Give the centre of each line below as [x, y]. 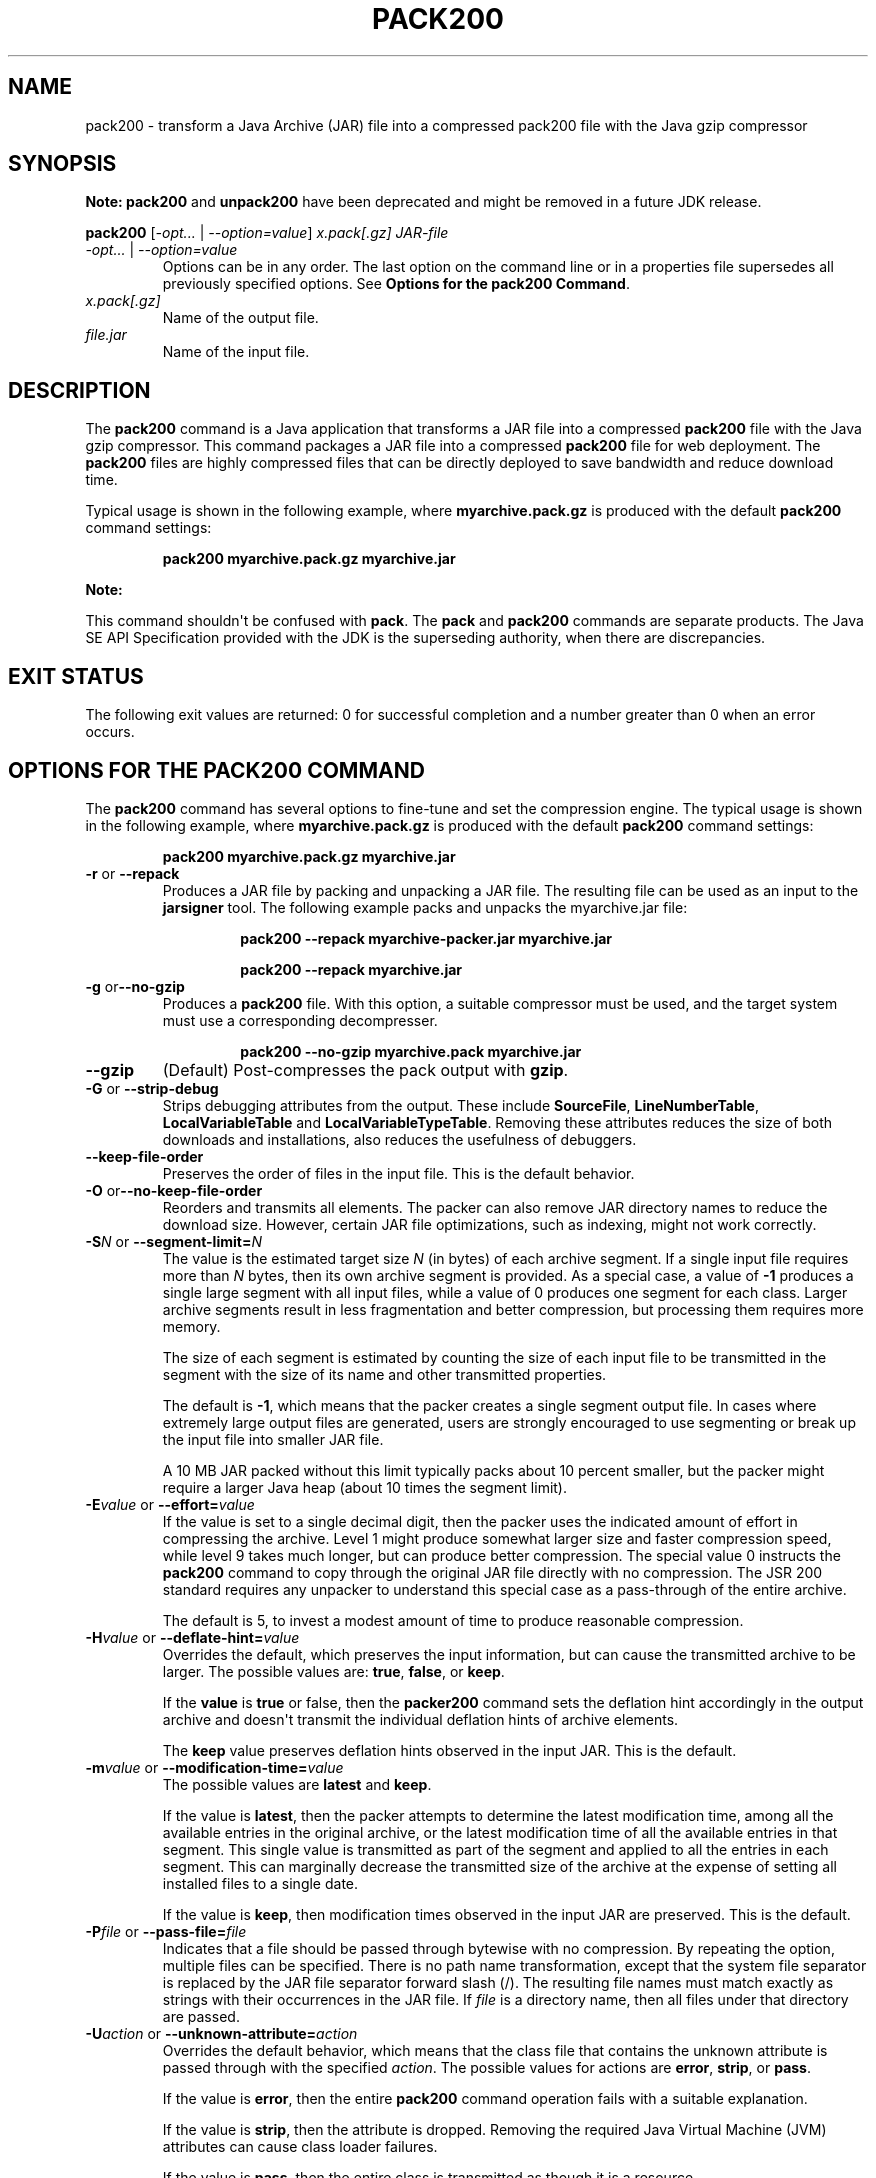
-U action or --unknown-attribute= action [221, 2033]
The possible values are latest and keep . [297, 1784]
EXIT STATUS [76, 676]
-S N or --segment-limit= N [173, 1241]
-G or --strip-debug [152, 1088]
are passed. [201, 2016]
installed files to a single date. [260, 1883]
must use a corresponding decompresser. [300, 1020]
